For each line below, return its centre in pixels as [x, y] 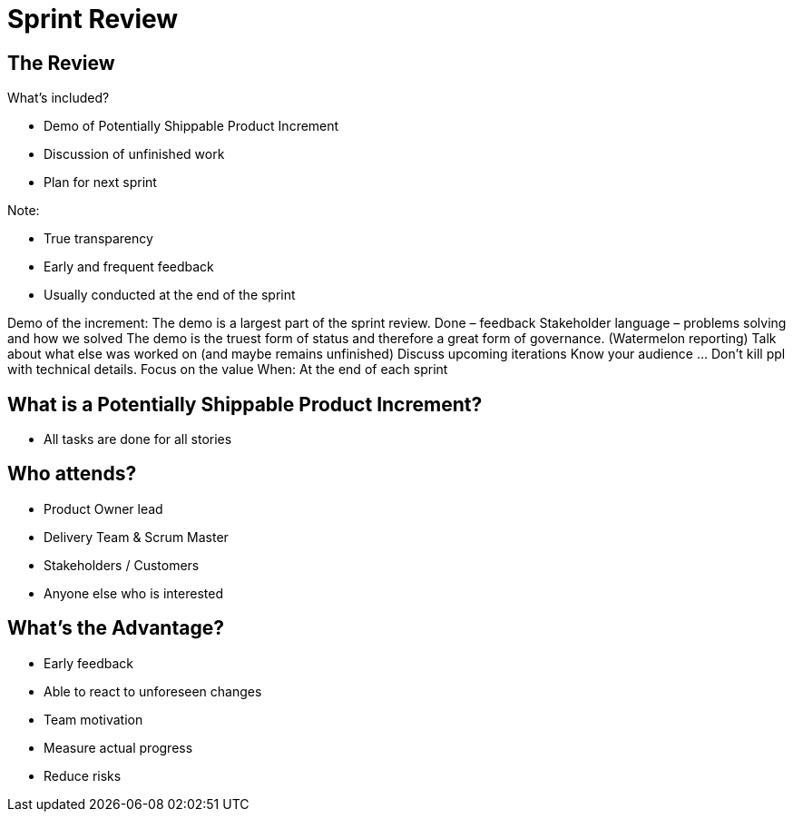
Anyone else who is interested [133, 593]
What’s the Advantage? [116, 628]
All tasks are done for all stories [138, 439]
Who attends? [72, 474]
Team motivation [93, 719]
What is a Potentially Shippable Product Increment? [245, 404]
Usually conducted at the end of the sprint [170, 295]
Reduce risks [83, 775]
